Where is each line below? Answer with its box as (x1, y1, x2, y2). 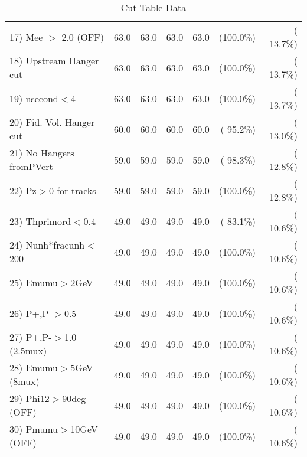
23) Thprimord (9, 214, 71, 228)
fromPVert (9, 159, 53, 173)
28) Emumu (9, 361, 58, 374)
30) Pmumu (9, 422, 58, 436)
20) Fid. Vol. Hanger (9, 115, 95, 129)
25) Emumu (9, 275, 58, 289)
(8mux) (9, 374, 40, 388)
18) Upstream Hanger (9, 54, 99, 67)
